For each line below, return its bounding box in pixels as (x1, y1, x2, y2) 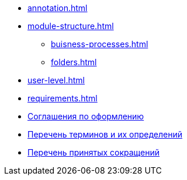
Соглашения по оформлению (27, 111, 144, 121)
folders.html (51, 57, 97, 67)
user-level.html (27, 75, 85, 85)
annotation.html (27, 3, 88, 13)
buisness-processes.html (51, 39, 148, 49)
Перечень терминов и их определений (27, 129, 182, 139)
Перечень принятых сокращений (27, 147, 160, 157)
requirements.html (27, 93, 98, 103)
